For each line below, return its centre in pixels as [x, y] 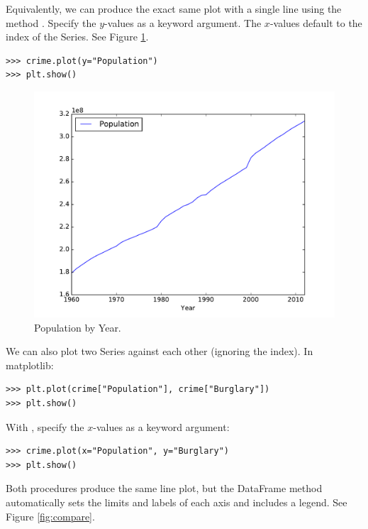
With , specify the [45, 426]
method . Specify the [51, 22]
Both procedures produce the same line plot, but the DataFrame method [164, 488]
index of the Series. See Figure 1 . [77, 37]
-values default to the [316, 22]
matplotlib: [30, 365]
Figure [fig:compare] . [50, 516]
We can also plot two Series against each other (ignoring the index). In [160, 351]
